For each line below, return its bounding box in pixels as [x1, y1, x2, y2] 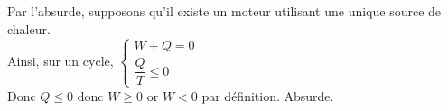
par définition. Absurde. [201, 86, 334, 105]
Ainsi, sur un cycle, [7, 51, 114, 69]
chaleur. [7, 19, 51, 38]
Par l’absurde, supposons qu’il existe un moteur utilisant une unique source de [7, 2, 442, 20]
